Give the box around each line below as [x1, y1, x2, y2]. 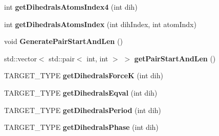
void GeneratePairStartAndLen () [4, 36, 123, 47]
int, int [86, 53, 108, 63]
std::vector [4, 53, 37, 63]
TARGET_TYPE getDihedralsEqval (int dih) [4, 87, 158, 98]
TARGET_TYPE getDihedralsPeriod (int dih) [4, 104, 161, 115]
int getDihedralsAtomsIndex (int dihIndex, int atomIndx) [4, 18, 196, 29]
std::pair [49, 53, 75, 63]
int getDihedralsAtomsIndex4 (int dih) [4, 2, 138, 12]
